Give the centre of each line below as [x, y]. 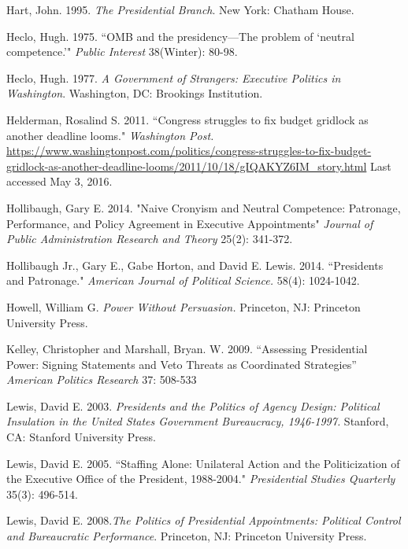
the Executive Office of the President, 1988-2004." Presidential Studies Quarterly [201, 479]
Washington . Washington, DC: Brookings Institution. [135, 93]
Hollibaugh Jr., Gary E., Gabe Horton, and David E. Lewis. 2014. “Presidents [195, 265]
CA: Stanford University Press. [81, 437]
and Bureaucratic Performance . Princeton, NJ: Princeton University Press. [187, 536]
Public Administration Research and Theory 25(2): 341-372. [150, 239]
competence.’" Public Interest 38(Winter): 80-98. [122, 52]
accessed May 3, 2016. [59, 181]
